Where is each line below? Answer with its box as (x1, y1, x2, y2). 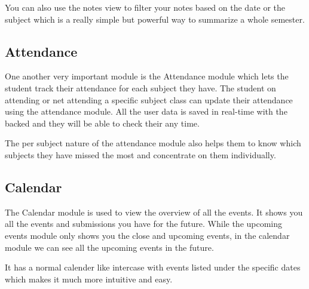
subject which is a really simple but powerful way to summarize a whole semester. (5, 13, 305, 25)
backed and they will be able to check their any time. (5, 116, 200, 129)
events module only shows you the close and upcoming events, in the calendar (5, 229, 290, 241)
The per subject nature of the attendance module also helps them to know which (5, 137, 301, 149)
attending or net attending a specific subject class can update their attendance (5, 93, 293, 106)
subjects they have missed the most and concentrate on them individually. (5, 148, 276, 161)
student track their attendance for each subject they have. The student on (5, 81, 276, 94)
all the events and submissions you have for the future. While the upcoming (5, 217, 283, 230)
